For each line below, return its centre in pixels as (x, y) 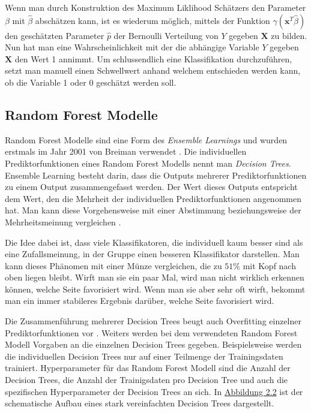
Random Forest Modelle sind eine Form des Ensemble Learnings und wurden (146, 139)
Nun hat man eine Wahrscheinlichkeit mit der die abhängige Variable (132, 47)
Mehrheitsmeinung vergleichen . (63, 221)
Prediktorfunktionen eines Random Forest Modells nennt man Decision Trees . (148, 163)
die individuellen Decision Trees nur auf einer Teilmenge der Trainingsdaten (144, 356)
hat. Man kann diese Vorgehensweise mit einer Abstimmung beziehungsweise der (153, 210)
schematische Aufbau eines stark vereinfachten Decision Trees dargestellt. (140, 403)
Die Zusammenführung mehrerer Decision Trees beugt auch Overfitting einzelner (153, 321)
